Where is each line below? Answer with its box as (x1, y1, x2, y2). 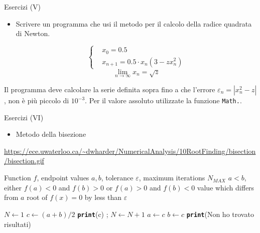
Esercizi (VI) (4, 112, 44, 122)
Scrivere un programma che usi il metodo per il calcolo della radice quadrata (16, 18, 252, 29)
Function (4, 172, 31, 183)
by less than (84, 192, 122, 202)
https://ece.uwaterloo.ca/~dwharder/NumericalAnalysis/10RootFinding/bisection (4, 145, 256, 156)
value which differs (197, 182, 254, 192)
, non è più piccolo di (4, 95, 69, 106)
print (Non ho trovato (186, 208, 254, 219)
